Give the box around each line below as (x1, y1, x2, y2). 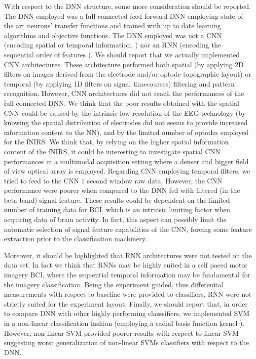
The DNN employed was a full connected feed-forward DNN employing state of (4, 10, 243, 21)
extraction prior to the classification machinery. (4, 233, 147, 244)
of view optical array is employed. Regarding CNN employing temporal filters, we (4, 166, 250, 176)
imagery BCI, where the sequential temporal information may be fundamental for (4, 269, 251, 280)
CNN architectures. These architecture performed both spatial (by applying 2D (4, 59, 244, 69)
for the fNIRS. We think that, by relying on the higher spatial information (4, 136, 229, 147)
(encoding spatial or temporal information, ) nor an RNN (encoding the (4, 40, 221, 50)
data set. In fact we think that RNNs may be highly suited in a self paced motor (4, 260, 248, 270)
